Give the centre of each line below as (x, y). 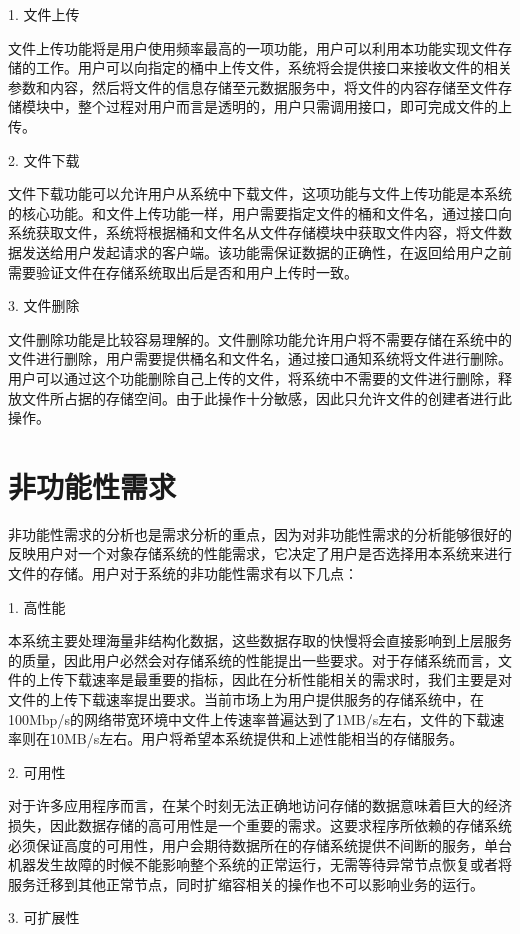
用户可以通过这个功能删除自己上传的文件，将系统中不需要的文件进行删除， (253, 377)
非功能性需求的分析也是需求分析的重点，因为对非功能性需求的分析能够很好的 (260, 533)
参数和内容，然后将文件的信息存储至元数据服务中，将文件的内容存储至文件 (253, 86)
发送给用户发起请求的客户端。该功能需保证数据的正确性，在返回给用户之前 (266, 251)
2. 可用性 (37, 771)
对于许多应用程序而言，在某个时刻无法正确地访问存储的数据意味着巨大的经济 (260, 805)
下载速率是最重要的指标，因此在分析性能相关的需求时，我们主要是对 (287, 679)
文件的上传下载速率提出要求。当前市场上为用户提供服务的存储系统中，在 (246, 698)
